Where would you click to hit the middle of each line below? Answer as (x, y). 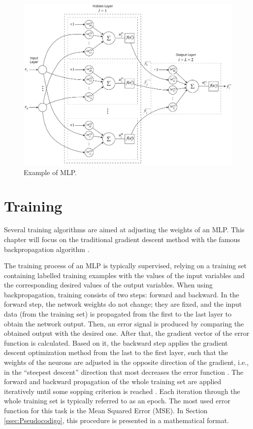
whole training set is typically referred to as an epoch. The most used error (117, 401)
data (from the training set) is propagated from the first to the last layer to (118, 314)
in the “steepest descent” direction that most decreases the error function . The (124, 372)
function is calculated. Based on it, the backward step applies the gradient (116, 342)
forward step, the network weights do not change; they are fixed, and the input (123, 304)
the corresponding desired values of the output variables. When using (109, 285)
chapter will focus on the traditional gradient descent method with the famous (122, 239)
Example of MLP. (50, 172)
